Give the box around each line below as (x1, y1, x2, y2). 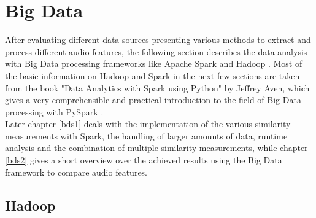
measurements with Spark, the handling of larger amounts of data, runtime (5, 129, 288, 142)
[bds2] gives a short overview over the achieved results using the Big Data (5, 154, 282, 166)
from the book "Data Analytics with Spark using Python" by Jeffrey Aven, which (5, 81, 310, 94)
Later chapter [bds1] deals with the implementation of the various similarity (5, 117, 291, 130)
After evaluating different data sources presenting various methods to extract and (5, 33, 311, 46)
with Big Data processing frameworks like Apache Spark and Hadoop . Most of (5, 57, 303, 70)
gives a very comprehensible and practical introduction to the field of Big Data (5, 93, 301, 106)
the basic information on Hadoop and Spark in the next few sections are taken (5, 69, 300, 82)
